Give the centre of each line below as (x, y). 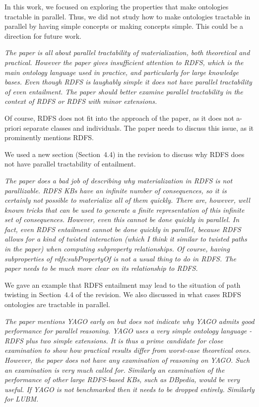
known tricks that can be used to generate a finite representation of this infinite (125, 209)
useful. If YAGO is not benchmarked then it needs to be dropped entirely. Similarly (129, 389)
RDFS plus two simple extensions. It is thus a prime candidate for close (114, 340)
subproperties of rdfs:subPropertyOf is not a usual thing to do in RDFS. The (120, 258)
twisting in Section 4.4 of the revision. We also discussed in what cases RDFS (123, 294)
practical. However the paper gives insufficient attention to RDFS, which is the (124, 62)
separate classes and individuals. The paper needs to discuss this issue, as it (139, 127)
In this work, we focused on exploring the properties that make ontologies (117, 6)
